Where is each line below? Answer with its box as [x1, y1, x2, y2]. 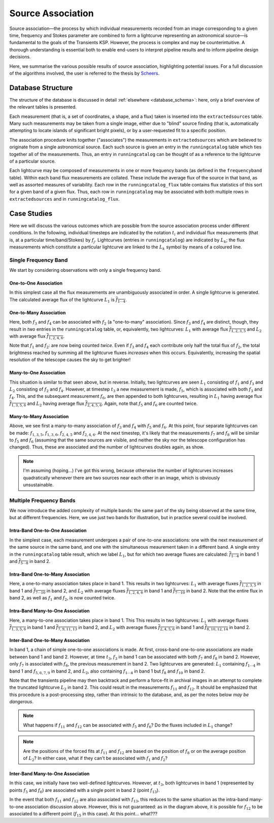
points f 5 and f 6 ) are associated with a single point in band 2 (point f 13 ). [9, 787, 160, 795]
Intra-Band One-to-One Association [9, 527, 87, 533]
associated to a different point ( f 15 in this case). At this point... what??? [9, 810, 157, 818]
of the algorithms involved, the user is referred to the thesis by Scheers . [9, 70, 160, 76]
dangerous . [9, 699, 34, 705]
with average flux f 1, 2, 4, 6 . [9, 333, 65, 340]
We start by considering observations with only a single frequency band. [9, 267, 161, 273]
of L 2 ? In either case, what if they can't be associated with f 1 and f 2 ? [23, 755, 167, 762]
